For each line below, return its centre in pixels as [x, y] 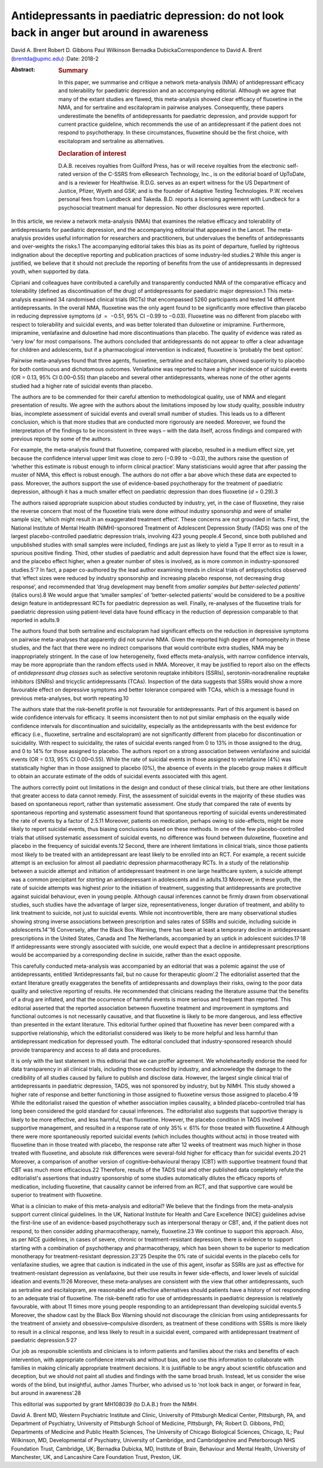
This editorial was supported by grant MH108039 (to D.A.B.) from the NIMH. [104, 1404]
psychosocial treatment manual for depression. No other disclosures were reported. [161, 207]
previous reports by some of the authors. [61, 439]
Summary [73, 71]
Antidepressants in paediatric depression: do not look [147, 16]
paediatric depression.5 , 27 [44, 1339]
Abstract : [23, 70]
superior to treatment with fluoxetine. [57, 1195]
